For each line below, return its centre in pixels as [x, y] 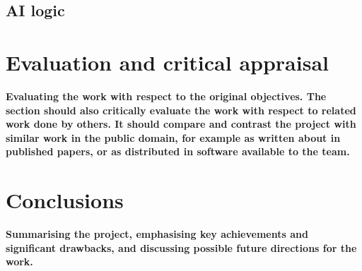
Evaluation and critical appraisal [167, 62]
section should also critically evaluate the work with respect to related [181, 110]
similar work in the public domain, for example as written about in [173, 137]
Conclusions [65, 200]
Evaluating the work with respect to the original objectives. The [166, 96]
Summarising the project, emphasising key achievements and [157, 234]
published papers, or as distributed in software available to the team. [178, 151]
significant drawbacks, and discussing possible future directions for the [181, 247]
